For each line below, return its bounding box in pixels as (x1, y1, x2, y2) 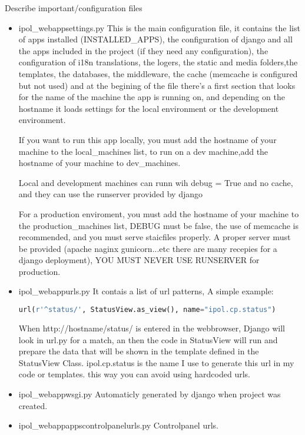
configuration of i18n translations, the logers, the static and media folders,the (18, 56, 298, 68)
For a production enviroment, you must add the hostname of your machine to (18, 207, 299, 220)
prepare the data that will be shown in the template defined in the (18, 345, 259, 357)
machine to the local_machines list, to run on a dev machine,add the (18, 145, 268, 157)
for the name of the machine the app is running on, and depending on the (18, 91, 285, 103)
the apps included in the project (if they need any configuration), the (18, 44, 268, 57)
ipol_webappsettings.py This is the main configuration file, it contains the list (18, 21, 300, 34)
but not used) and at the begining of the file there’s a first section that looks (18, 79, 296, 91)
